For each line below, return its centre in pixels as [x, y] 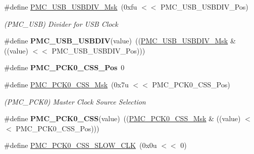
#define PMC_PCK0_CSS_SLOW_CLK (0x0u [81, 145]
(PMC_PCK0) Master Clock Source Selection [75, 101]
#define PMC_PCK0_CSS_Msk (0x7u [66, 84]
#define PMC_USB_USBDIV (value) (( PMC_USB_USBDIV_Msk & [120, 41]
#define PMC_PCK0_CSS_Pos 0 [64, 67]
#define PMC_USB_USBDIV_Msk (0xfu [71, 7]
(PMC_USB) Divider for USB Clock [61, 23]
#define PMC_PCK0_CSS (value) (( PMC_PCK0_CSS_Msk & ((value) [122, 118]
